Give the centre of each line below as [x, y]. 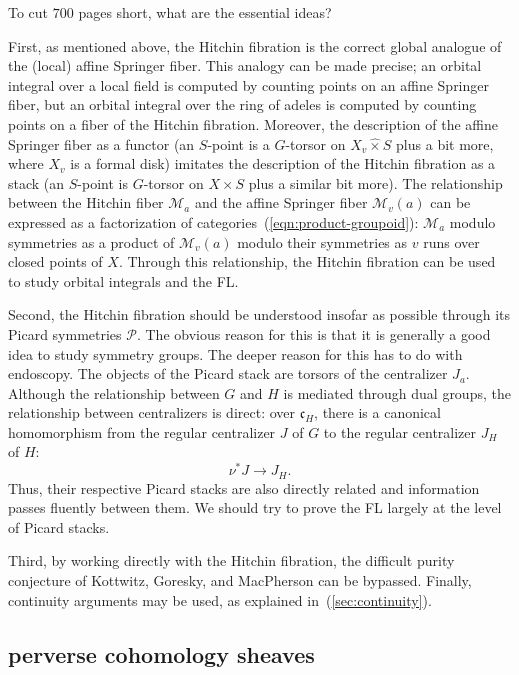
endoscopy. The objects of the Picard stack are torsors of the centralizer [228, 373]
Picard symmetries [65, 333]
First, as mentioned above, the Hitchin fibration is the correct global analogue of [255, 45]
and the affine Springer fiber [281, 202]
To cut [28, 12]
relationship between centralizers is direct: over [152, 412]
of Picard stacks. [59, 526]
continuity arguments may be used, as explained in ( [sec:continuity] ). [220, 599]
